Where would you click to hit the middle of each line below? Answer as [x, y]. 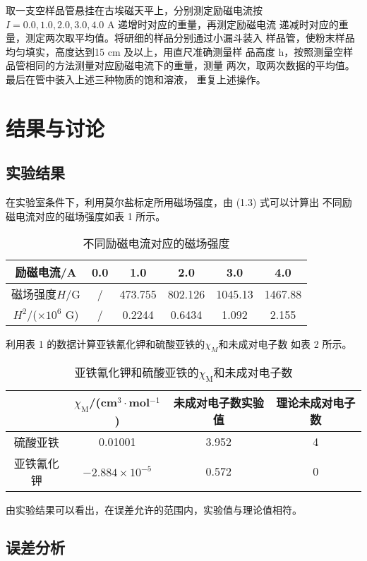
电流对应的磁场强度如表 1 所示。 [90, 216]
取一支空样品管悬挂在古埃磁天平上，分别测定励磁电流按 [134, 10]
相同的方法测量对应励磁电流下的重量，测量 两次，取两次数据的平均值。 [190, 65]
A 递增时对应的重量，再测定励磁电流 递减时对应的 [223, 24]
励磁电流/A [46, 272]
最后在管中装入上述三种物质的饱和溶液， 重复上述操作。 [136, 79]
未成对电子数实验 [218, 403]
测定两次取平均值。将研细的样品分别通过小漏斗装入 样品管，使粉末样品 [190, 38]
